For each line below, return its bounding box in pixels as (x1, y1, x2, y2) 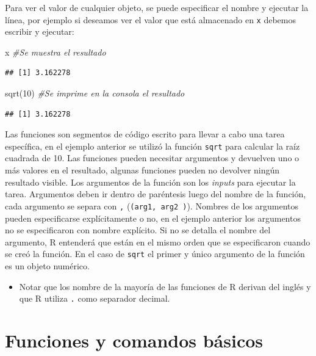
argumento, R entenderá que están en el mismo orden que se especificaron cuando (5, 235, 311, 248)
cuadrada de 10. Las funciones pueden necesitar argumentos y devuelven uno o (5, 151, 300, 164)
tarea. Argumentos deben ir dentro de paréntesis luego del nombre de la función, (5, 187, 306, 200)
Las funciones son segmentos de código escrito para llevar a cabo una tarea (5, 128, 285, 140)
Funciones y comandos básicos (5, 327, 264, 352)
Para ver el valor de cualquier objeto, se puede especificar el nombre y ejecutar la (5, 1, 309, 13)
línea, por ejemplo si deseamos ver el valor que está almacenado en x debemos (5, 13, 296, 26)
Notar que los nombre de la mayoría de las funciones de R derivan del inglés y (19, 280, 311, 292)
